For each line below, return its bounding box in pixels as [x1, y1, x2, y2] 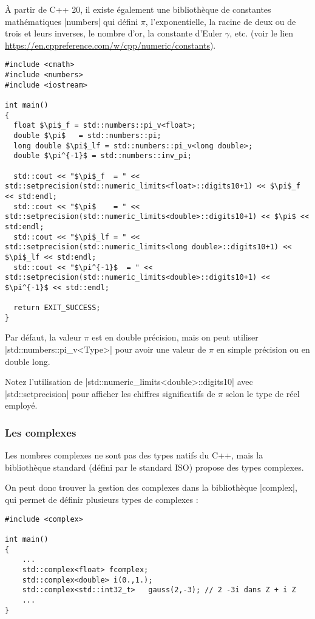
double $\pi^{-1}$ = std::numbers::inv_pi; [13, 151, 192, 161]
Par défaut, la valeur [5, 331, 81, 344]
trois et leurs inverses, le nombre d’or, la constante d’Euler [5, 27, 223, 40]
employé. [5, 399, 38, 412]
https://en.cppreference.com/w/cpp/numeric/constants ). [5, 38, 216, 51]
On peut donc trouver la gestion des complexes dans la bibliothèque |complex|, [5, 481, 297, 494]
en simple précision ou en [216, 343, 310, 356]
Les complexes [5, 424, 76, 440]
